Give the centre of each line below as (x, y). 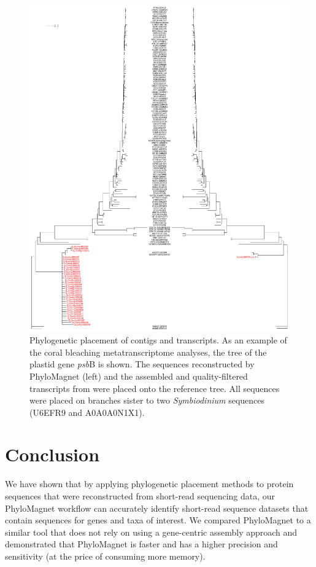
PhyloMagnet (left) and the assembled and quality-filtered (139, 376)
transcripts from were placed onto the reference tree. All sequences (155, 388)
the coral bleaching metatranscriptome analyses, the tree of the (148, 352)
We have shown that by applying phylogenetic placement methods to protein (149, 484)
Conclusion (52, 454)
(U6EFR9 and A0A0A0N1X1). (87, 412)
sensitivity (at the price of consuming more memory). (105, 556)
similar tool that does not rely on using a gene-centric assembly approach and (151, 532)
